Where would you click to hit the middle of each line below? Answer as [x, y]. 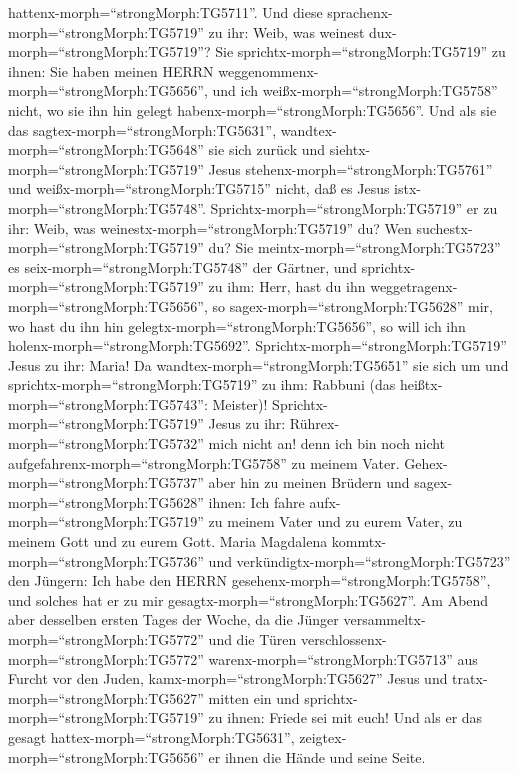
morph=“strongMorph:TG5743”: [108, 403]
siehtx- [350, 149]
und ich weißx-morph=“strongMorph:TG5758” [355, 90]
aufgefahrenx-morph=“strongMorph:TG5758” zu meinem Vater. [204, 462]
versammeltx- [384, 619]
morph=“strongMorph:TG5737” [106, 482]
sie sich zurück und [267, 149]
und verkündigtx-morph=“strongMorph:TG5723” [359, 560]
